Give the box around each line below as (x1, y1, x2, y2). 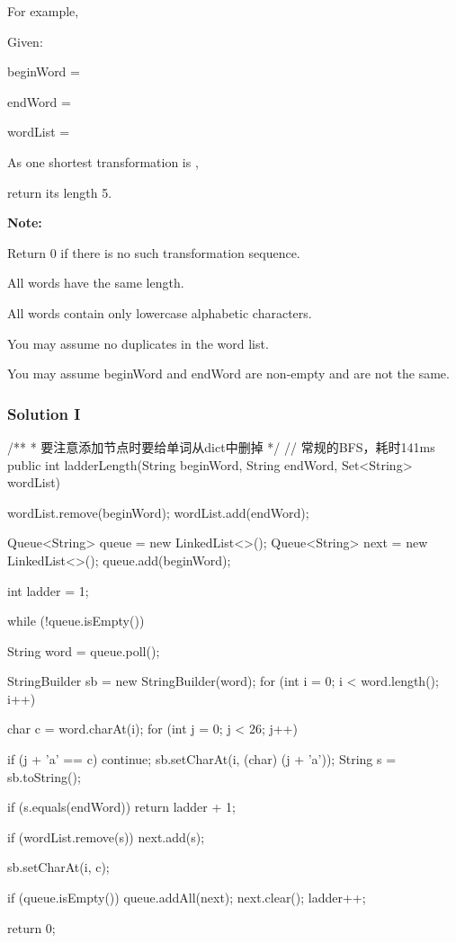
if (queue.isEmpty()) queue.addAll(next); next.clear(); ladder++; (7, 888, 366, 907)
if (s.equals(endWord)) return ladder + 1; (7, 797, 236, 816)
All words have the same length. (7, 273, 184, 292)
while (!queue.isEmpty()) (7, 611, 145, 630)
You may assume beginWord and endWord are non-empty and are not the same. (7, 364, 450, 383)
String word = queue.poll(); (7, 641, 160, 660)
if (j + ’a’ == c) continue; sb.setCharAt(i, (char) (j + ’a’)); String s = (7, 750, 397, 769)
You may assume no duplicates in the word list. (7, 334, 269, 352)
